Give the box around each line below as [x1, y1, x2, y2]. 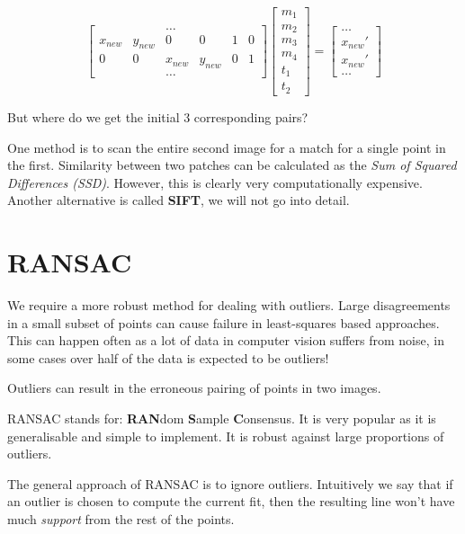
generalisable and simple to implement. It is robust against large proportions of [7, 426, 444, 445]
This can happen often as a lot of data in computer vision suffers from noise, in [7, 331, 444, 350]
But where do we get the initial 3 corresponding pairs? [7, 107, 309, 126]
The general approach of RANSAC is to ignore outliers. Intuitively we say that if [7, 474, 453, 493]
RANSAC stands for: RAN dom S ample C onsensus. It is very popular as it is [7, 408, 436, 427]
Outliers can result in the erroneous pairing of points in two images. [7, 378, 381, 397]
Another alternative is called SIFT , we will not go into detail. [7, 191, 350, 209]
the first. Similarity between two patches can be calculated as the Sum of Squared [7, 156, 457, 174]
